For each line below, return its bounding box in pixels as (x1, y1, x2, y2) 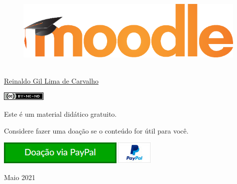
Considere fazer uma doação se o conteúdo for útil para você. (4, 125, 189, 136)
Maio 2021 (4, 172, 36, 182)
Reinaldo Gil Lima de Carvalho (4, 75, 99, 86)
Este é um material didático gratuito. (4, 109, 117, 119)
